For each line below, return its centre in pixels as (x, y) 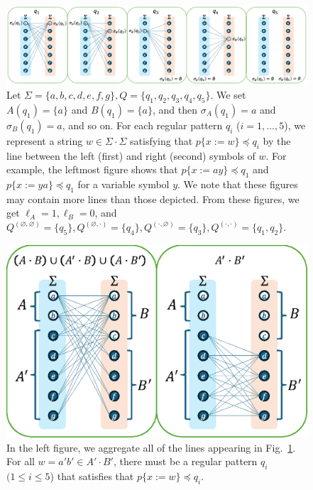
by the (277, 140)
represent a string (45, 140)
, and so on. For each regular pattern (142, 125)
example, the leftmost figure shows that (92, 169)
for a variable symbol (123, 184)
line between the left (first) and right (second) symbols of (131, 155)
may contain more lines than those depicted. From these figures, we (153, 198)
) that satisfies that (92, 475)
